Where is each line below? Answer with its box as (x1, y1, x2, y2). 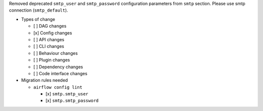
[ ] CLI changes (33, 44, 64, 49)
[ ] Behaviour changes (33, 50, 78, 56)
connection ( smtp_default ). (9, 7, 68, 13)
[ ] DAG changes (33, 23, 67, 29)
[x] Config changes (33, 30, 73, 36)
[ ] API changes (33, 36, 64, 42)
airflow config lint (33, 84, 83, 90)
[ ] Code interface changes (33, 70, 88, 76)
